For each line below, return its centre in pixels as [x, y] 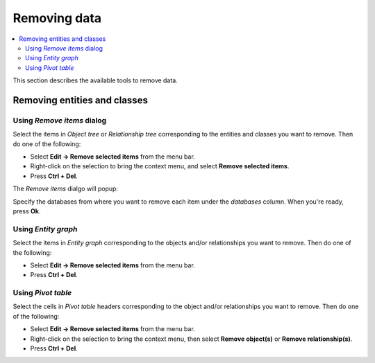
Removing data [57, 18]
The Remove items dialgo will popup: [65, 189]
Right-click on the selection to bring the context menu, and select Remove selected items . [160, 166]
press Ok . [27, 211]
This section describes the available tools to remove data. [95, 80]
